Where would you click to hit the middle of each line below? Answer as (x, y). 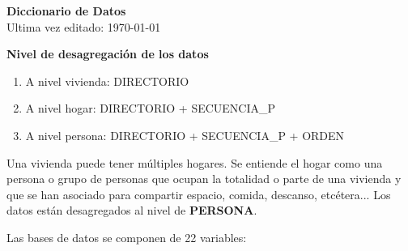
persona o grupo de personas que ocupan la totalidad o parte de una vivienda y (204, 179)
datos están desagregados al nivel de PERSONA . (132, 210)
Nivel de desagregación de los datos (108, 54)
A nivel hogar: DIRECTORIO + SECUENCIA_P (151, 108)
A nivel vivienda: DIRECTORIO (107, 81)
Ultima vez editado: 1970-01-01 (84, 26)
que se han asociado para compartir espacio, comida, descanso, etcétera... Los (199, 194)
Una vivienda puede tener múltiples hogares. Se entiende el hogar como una (195, 162)
